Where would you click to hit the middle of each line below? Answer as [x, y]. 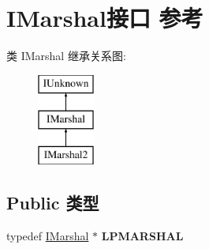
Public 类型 [53, 203]
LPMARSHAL [142, 235]
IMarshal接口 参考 [105, 18]
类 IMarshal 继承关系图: [66, 56]
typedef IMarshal [48, 235]
